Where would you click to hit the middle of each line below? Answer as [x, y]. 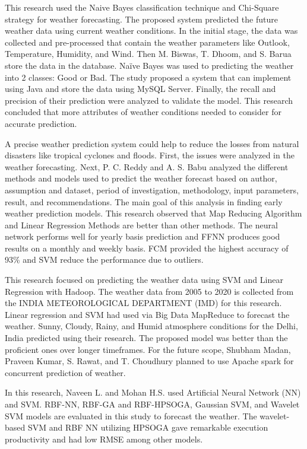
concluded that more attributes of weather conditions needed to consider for [143, 112]
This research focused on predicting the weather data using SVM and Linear [144, 280]
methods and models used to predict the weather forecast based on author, [141, 178]
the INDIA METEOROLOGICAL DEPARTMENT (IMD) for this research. [143, 303]
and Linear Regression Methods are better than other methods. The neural [141, 224]
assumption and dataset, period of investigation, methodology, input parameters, [152, 190]
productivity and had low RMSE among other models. [104, 439]
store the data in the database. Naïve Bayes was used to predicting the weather [149, 65]
